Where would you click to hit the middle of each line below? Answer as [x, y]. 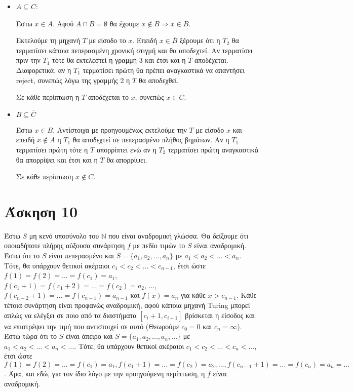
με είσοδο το [107, 40]
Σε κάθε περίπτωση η [48, 97]
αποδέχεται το [108, 97]
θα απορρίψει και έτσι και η [57, 159]
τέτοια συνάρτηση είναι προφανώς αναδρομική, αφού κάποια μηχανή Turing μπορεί [127, 305]
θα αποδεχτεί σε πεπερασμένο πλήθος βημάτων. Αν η [151, 140]
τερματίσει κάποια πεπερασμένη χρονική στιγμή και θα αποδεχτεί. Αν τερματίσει [134, 50]
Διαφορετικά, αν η [44, 70]
